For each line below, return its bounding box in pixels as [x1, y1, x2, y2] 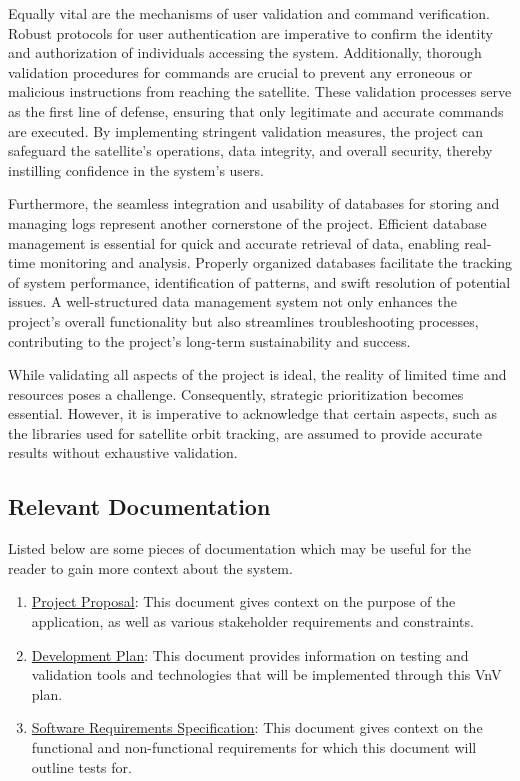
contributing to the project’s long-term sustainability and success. [8, 330, 411, 351]
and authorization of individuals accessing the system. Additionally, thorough [8, 42, 482, 63]
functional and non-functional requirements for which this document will [31, 737, 477, 758]
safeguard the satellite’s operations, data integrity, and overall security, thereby [8, 140, 493, 161]
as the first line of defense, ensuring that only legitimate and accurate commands [8, 100, 504, 121]
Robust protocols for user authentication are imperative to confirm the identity [8, 22, 493, 43]
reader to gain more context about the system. [8, 557, 293, 578]
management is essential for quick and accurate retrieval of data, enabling [8, 232, 460, 253]
